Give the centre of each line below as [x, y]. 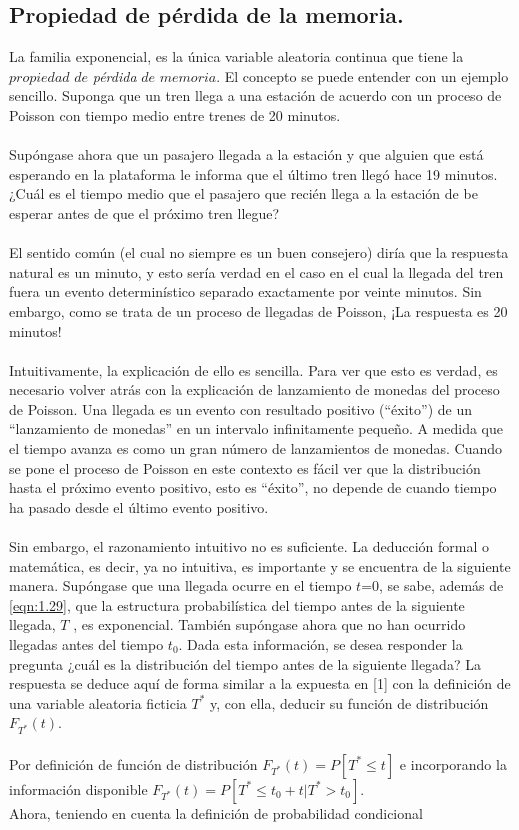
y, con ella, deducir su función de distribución [349, 702]
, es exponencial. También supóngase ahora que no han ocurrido [269, 624]
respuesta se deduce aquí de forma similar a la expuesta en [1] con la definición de [260, 683]
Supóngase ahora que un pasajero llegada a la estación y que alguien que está [246, 154]
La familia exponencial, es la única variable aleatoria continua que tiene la [236, 56]
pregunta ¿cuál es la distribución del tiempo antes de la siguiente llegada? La [245, 663]
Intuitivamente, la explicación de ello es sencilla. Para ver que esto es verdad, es [253, 369]
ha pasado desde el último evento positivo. [139, 506]
